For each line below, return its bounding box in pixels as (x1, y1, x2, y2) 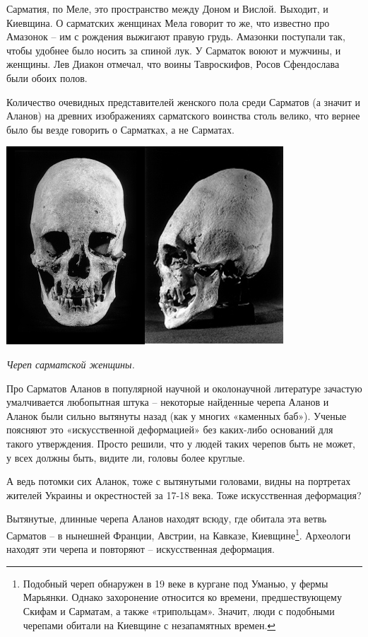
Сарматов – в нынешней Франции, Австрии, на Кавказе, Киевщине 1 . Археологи (6, 525, 351, 542)
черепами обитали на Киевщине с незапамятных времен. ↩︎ (23, 617, 276, 632)
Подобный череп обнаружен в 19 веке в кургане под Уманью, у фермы (23, 575, 328, 590)
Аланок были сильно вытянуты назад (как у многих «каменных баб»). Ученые (6, 408, 347, 423)
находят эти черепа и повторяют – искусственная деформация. (6, 542, 275, 556)
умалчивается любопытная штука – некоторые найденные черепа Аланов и (6, 395, 329, 409)
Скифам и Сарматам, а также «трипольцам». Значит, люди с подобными (23, 603, 335, 618)
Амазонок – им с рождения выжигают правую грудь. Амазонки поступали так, (6, 29, 345, 44)
